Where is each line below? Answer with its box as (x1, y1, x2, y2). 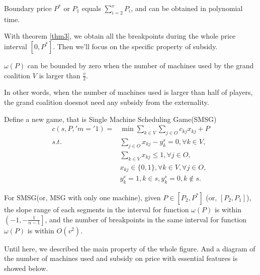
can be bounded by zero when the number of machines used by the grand (27, 60, 254, 70)
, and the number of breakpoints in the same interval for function (45, 214, 246, 224)
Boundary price (4, 3, 52, 13)
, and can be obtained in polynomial (131, 3, 243, 13)
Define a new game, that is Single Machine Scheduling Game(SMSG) (4, 113, 217, 124)
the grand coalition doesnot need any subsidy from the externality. (4, 97, 209, 107)
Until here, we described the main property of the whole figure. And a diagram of (4, 243, 255, 253)
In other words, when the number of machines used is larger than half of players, (4, 87, 253, 97)
